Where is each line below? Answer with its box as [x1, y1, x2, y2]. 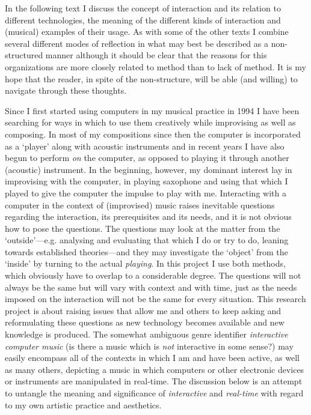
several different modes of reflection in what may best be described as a [5, 37, 268, 49]
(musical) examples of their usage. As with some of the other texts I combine [5, 25, 289, 38]
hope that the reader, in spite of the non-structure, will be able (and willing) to [5, 72, 298, 85]
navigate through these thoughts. [5, 84, 127, 97]
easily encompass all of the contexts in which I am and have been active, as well [5, 351, 300, 364]
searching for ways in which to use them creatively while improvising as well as [5, 116, 296, 129]
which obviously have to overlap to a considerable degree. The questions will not [5, 269, 301, 282]
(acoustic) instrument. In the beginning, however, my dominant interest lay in [5, 163, 292, 175]
